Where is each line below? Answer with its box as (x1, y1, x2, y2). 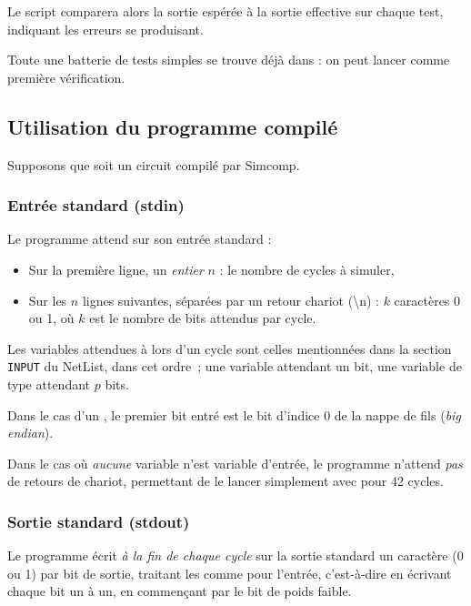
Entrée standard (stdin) (7, 194, 185, 217)
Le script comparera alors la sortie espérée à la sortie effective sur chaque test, (7, 2, 444, 20)
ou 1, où (28, 308, 75, 328)
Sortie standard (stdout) (7, 510, 190, 532)
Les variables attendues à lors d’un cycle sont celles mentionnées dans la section (7, 338, 452, 358)
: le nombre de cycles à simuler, (219, 259, 395, 278)
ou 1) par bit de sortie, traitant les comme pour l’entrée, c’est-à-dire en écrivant (7, 563, 452, 582)
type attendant (7, 375, 91, 394)
